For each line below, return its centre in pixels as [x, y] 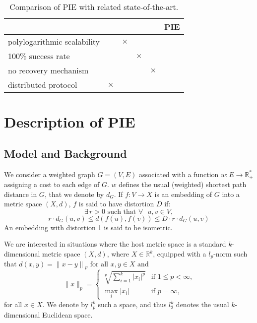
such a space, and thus [132, 304]
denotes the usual [202, 304]
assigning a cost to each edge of [52, 184]
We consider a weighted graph [50, 174]
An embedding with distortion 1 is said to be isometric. [88, 227]
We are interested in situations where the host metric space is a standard [115, 244]
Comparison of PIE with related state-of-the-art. [94, 7]
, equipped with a [180, 254]
